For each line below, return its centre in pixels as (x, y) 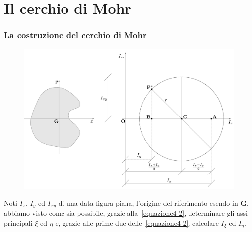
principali (18, 222)
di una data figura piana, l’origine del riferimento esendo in (148, 203)
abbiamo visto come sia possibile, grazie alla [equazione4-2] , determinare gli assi (126, 213)
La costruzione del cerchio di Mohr (75, 35)
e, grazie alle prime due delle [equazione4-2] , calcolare (137, 222)
